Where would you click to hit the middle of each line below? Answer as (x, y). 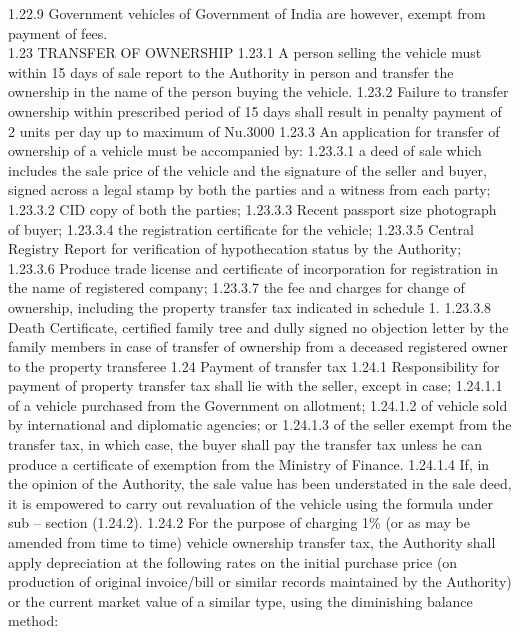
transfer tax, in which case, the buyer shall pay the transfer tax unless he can (245, 444)
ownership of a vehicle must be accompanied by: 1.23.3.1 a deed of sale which (245, 150)
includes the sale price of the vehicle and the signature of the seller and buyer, (247, 169)
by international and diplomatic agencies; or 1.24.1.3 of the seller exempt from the (260, 424)
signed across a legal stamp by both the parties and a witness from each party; (249, 189)
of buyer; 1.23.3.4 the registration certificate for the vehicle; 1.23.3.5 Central (241, 228)
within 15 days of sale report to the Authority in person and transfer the (231, 71)
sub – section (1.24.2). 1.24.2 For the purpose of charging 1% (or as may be (239, 522)
